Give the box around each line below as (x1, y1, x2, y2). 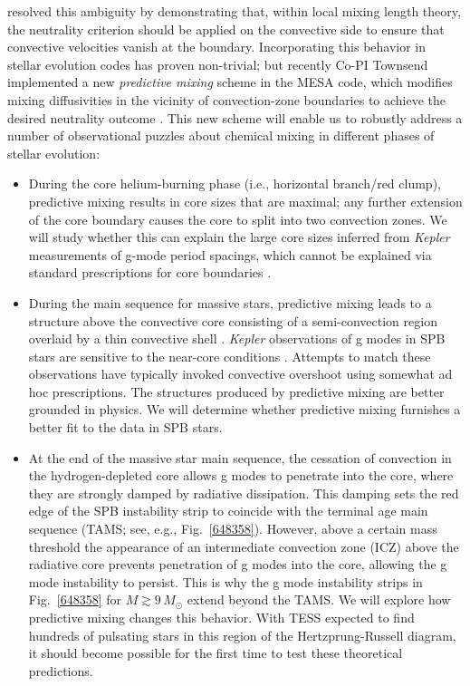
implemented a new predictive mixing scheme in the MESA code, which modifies (7, 72, 453, 92)
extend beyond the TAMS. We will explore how (187, 590, 451, 609)
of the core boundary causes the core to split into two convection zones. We (28, 209, 447, 228)
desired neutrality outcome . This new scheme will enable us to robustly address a (7, 108, 463, 127)
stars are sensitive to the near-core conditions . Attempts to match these (28, 346, 431, 365)
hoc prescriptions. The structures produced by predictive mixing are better (28, 382, 445, 401)
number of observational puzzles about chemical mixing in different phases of (7, 126, 435, 145)
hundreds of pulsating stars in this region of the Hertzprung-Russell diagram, (28, 625, 456, 644)
